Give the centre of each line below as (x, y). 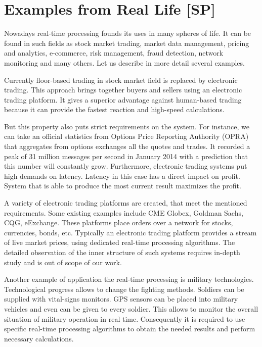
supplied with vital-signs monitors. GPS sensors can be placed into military (121, 299)
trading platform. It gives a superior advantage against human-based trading (123, 99)
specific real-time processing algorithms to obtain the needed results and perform (130, 329)
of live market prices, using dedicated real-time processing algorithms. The (120, 242)
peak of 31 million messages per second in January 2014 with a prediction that (126, 156)
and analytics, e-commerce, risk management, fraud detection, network (114, 53)
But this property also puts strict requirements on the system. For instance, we (127, 126)
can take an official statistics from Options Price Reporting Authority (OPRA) (126, 136)
